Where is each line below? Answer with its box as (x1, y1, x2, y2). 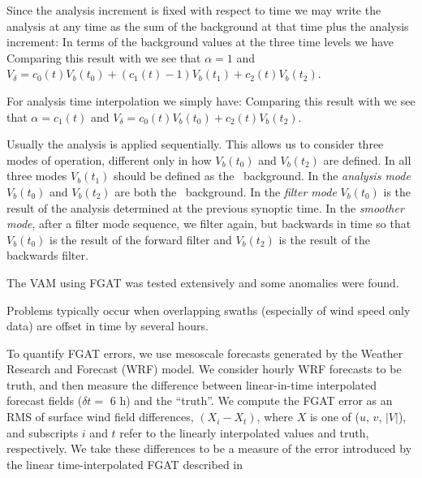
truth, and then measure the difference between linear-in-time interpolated (6, 376, 377, 393)
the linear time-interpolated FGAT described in (6, 455, 243, 472)
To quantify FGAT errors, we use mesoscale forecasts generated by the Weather (6, 344, 403, 361)
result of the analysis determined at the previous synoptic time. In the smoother (6, 199, 404, 216)
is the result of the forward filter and (50, 230, 232, 248)
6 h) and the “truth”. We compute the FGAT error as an (110, 392, 393, 409)
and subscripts (6, 424, 79, 441)
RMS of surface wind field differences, (6, 408, 194, 425)
